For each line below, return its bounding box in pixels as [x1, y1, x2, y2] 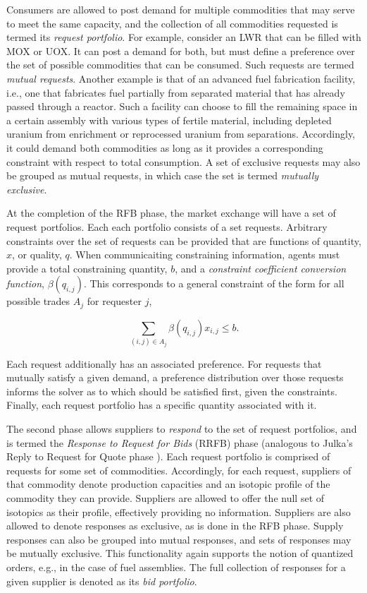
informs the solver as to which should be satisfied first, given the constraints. [6, 383, 337, 398]
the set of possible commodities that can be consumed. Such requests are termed [6, 57, 354, 72]
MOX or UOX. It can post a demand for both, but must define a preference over [6, 43, 355, 58]
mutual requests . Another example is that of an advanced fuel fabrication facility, [6, 71, 356, 85]
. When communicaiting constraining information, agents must [69, 247, 340, 262]
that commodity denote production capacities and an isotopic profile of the [6, 477, 330, 491]
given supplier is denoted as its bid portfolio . [6, 573, 197, 588]
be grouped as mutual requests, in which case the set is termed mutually [6, 168, 319, 183]
